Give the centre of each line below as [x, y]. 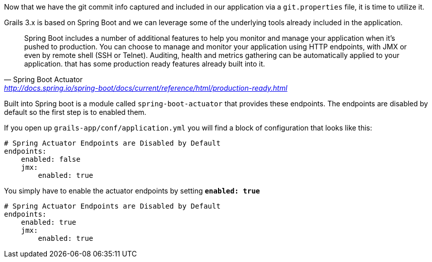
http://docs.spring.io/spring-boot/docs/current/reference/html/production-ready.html [146, 88]
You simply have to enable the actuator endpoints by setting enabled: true [132, 191]
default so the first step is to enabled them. [75, 112]
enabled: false [51, 159]
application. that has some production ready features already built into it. [145, 64]
